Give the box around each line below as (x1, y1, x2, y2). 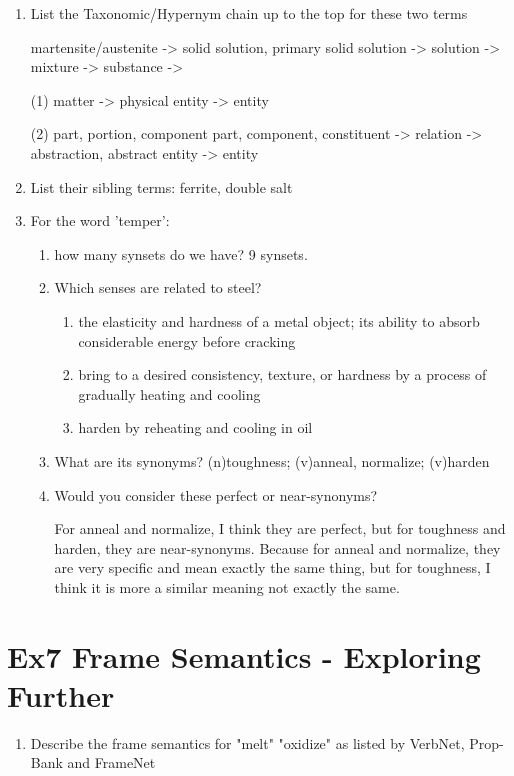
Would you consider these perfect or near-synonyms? (54, 484, 378, 505)
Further (7, 674, 115, 715)
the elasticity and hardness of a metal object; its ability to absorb (78, 310, 480, 331)
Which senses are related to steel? (54, 277, 262, 298)
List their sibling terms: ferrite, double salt (30, 176, 293, 197)
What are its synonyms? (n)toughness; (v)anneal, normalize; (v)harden (54, 450, 490, 471)
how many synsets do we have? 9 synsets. (54, 243, 308, 264)
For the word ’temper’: (30, 210, 170, 231)
